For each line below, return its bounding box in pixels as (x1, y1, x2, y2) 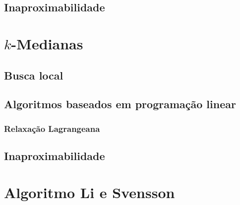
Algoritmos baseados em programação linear (4, 96, 236, 112)
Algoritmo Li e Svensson (4, 182, 175, 202)
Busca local (4, 67, 63, 82)
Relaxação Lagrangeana (4, 122, 100, 134)
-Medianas (11, 33, 83, 53)
